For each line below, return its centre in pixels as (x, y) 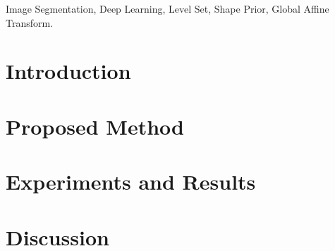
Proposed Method (95, 126)
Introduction (68, 71)
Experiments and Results (131, 182)
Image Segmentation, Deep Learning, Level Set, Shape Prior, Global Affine (167, 8)
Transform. (30, 22)
